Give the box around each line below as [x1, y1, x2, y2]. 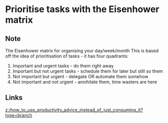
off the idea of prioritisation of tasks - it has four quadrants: [5, 53, 129, 59]
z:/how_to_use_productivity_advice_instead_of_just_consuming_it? [5, 107, 143, 113]
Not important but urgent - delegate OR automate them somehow [12, 74, 149, 79]
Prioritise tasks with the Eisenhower [5, 4, 160, 15]
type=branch [5, 112, 32, 118]
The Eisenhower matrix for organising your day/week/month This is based [5, 48, 159, 53]
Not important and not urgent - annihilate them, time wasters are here [12, 79, 157, 85]
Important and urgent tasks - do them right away [12, 63, 114, 69]
